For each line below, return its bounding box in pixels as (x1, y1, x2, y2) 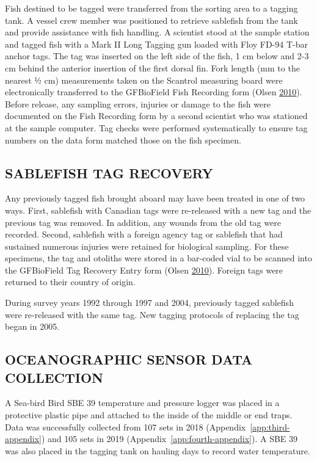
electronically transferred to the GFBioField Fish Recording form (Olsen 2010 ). (5, 85, 302, 98)
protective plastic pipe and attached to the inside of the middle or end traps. (5, 408, 293, 421)
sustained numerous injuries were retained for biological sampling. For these (5, 239, 289, 252)
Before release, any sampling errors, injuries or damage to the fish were (5, 97, 271, 110)
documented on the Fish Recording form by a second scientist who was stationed (5, 109, 308, 122)
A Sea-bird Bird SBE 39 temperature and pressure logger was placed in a (5, 396, 280, 409)
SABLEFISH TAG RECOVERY (5, 163, 213, 182)
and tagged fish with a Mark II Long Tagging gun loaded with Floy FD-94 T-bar (5, 37, 308, 50)
